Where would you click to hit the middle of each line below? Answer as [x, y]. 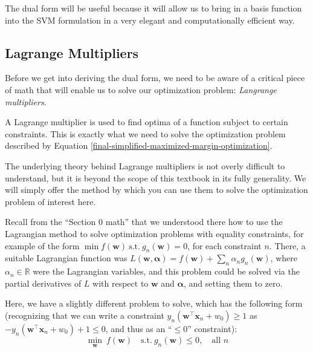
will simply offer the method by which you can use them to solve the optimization [156, 190]
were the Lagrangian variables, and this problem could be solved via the [166, 271]
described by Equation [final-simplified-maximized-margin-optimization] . [139, 145]
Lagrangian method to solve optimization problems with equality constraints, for [154, 233]
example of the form [42, 245]
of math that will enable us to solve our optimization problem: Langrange [141, 89]
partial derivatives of [43, 283]
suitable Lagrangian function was [66, 258]
